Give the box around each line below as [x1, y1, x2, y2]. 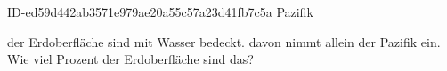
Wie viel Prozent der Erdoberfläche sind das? [7, 50, 254, 68]
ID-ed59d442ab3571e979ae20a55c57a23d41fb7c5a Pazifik [7, 3, 313, 20]
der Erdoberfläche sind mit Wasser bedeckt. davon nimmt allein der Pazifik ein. [7, 32, 441, 51]
